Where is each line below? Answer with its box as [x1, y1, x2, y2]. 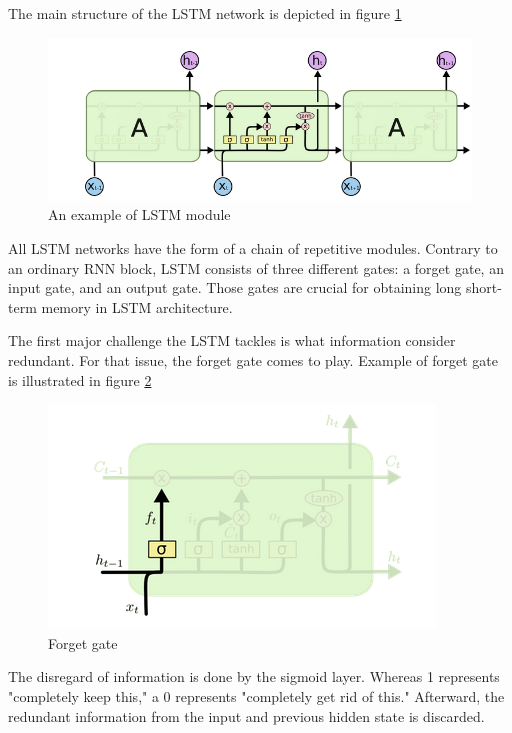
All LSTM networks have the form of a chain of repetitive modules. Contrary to [8, 237, 498, 258]
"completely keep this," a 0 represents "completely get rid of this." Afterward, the [8, 685, 505, 706]
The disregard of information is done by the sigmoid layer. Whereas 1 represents [8, 666, 500, 687]
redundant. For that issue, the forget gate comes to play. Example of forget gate [8, 349, 498, 370]
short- [466, 277, 502, 298]
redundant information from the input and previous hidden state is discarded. [8, 705, 485, 726]
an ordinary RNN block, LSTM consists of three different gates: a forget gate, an [8, 257, 504, 278]
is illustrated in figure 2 [8, 369, 152, 390]
